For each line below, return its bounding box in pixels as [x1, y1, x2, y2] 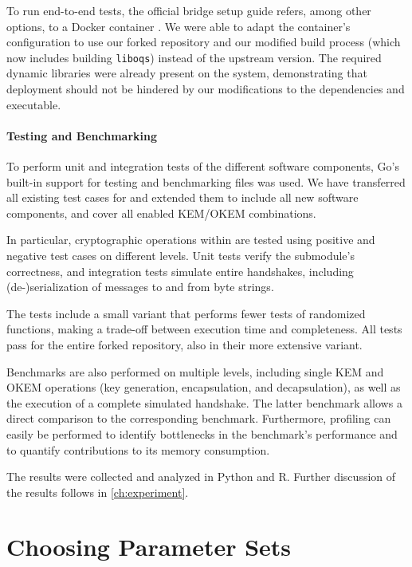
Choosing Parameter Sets [6, 530, 292, 563]
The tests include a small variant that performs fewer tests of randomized [6, 305, 366, 321]
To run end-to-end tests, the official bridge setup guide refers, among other [6, 2, 371, 18]
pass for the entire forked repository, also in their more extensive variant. [6, 336, 363, 352]
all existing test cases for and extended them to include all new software [6, 189, 359, 206]
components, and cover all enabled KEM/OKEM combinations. [6, 204, 316, 221]
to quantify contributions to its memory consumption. [6, 441, 270, 458]
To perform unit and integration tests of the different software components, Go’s [6, 158, 400, 175]
